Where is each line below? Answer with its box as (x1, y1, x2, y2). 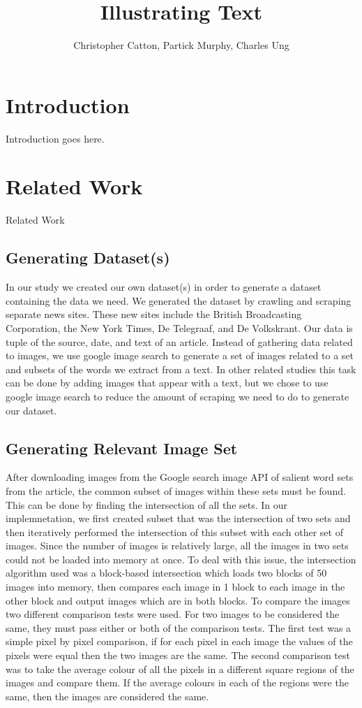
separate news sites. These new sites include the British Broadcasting (6, 307, 302, 322)
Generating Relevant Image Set (6, 437, 238, 458)
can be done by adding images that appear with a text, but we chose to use (6, 375, 329, 390)
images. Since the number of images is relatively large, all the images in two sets (6, 538, 349, 553)
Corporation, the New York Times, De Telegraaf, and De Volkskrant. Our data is (6, 320, 353, 335)
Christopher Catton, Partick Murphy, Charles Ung (73, 38, 289, 52)
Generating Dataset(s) (6, 247, 170, 268)
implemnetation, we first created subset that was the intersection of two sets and (6, 511, 351, 526)
